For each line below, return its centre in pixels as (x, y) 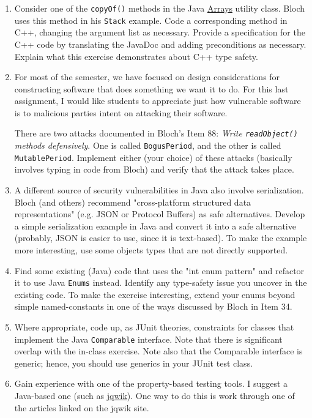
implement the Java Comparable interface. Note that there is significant (148, 339)
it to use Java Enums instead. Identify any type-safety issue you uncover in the (161, 282)
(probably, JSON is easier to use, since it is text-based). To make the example (161, 238)
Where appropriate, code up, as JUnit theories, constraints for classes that (154, 327)
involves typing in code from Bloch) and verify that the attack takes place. (154, 169)
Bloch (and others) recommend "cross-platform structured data (133, 202)
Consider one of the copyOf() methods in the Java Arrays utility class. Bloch (160, 8)
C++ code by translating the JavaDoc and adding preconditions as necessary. (160, 44)
